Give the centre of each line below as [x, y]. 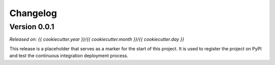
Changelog [33, 13]
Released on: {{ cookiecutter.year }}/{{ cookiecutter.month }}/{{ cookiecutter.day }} [97, 39]
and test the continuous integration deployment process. [69, 56]
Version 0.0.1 [32, 27]
